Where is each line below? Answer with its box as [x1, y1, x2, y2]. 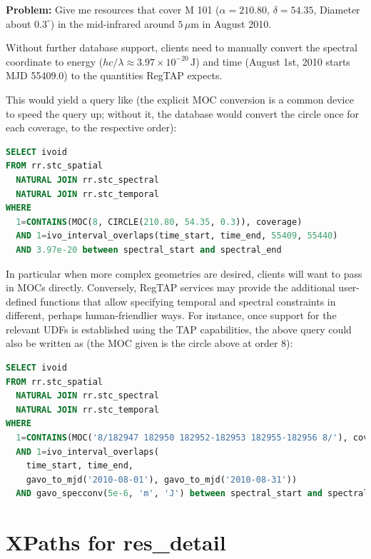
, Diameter [313, 2, 360, 16]
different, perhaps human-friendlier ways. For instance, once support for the [6, 308, 337, 323]
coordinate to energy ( [6, 54, 103, 69]
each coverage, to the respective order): [6, 120, 177, 135]
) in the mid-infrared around [50, 16, 175, 31]
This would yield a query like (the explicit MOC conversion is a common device [6, 91, 354, 106]
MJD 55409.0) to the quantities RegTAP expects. [6, 68, 223, 83]
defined [6, 293, 37, 308]
